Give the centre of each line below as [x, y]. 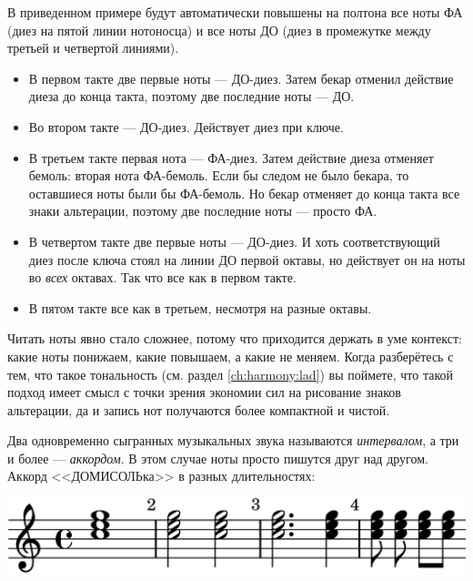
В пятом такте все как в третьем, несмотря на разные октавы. [200, 307]
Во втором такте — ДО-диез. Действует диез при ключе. [186, 126]
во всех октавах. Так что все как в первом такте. [162, 277]
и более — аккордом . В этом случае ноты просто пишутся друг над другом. [218, 458]
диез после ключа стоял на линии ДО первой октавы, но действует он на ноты [247, 259]
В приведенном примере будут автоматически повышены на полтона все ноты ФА [235, 12]
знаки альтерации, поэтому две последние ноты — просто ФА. [203, 211]
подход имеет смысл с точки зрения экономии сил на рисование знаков [204, 392]
